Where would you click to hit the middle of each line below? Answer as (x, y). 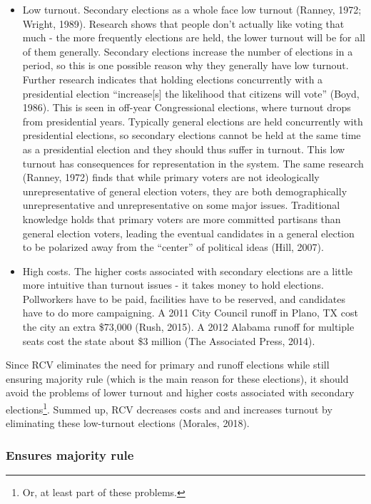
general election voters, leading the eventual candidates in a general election (188, 233)
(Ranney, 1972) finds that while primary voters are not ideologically (171, 177)
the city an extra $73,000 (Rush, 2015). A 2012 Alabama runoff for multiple (188, 327)
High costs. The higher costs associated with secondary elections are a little (188, 271)
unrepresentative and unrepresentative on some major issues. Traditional (181, 205)
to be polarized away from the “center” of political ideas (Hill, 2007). (173, 247)
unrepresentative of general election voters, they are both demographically (185, 191)
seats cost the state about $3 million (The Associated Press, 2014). (169, 340)
